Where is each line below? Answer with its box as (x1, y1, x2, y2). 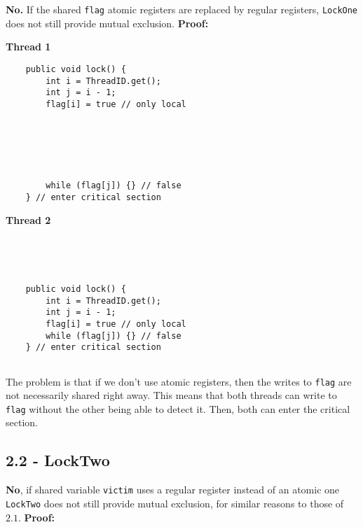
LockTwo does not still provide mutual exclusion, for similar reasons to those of (6, 496, 344, 510)
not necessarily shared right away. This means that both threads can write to (6, 388, 337, 402)
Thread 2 (6, 212, 51, 227)
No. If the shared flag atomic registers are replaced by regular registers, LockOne (6, 2, 358, 16)
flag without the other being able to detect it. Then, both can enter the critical (6, 401, 350, 416)
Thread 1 (6, 39, 51, 54)
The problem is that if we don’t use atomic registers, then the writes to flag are (6, 374, 352, 388)
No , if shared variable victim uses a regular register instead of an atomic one (6, 482, 340, 497)
